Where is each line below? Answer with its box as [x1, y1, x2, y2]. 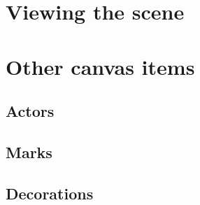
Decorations [6, 182, 94, 204]
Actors [6, 100, 55, 122]
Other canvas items [6, 52, 195, 80]
